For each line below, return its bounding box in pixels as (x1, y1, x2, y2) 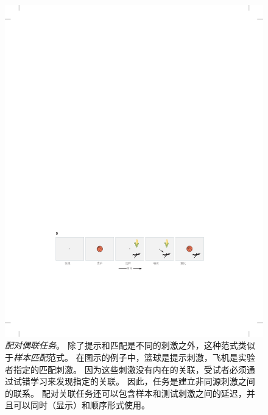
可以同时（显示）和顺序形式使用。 (13, 399, 150, 411)
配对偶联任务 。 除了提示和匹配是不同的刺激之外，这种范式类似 (5, 339, 255, 352)
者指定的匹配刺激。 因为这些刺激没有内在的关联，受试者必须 (5, 363, 247, 375)
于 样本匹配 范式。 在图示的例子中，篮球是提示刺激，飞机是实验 (5, 350, 255, 363)
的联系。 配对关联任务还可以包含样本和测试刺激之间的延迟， (5, 386, 247, 399)
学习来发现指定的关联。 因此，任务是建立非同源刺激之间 (30, 375, 255, 388)
